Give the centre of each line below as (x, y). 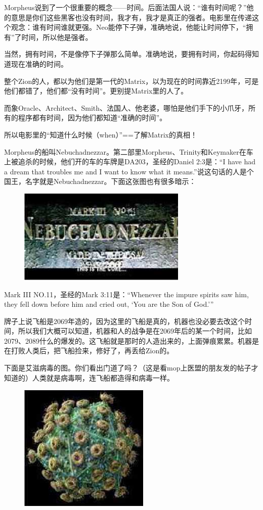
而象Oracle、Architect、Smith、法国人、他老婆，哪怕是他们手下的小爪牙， (126, 107)
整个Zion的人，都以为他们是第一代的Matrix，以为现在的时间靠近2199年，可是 (131, 81)
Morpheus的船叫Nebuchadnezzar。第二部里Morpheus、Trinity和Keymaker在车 (129, 151)
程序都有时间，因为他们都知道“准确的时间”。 (92, 118)
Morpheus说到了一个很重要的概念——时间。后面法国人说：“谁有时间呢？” (125, 7)
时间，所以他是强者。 (57, 37)
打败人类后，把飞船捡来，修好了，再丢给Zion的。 (92, 351)
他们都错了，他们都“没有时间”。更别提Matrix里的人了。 (96, 91)
